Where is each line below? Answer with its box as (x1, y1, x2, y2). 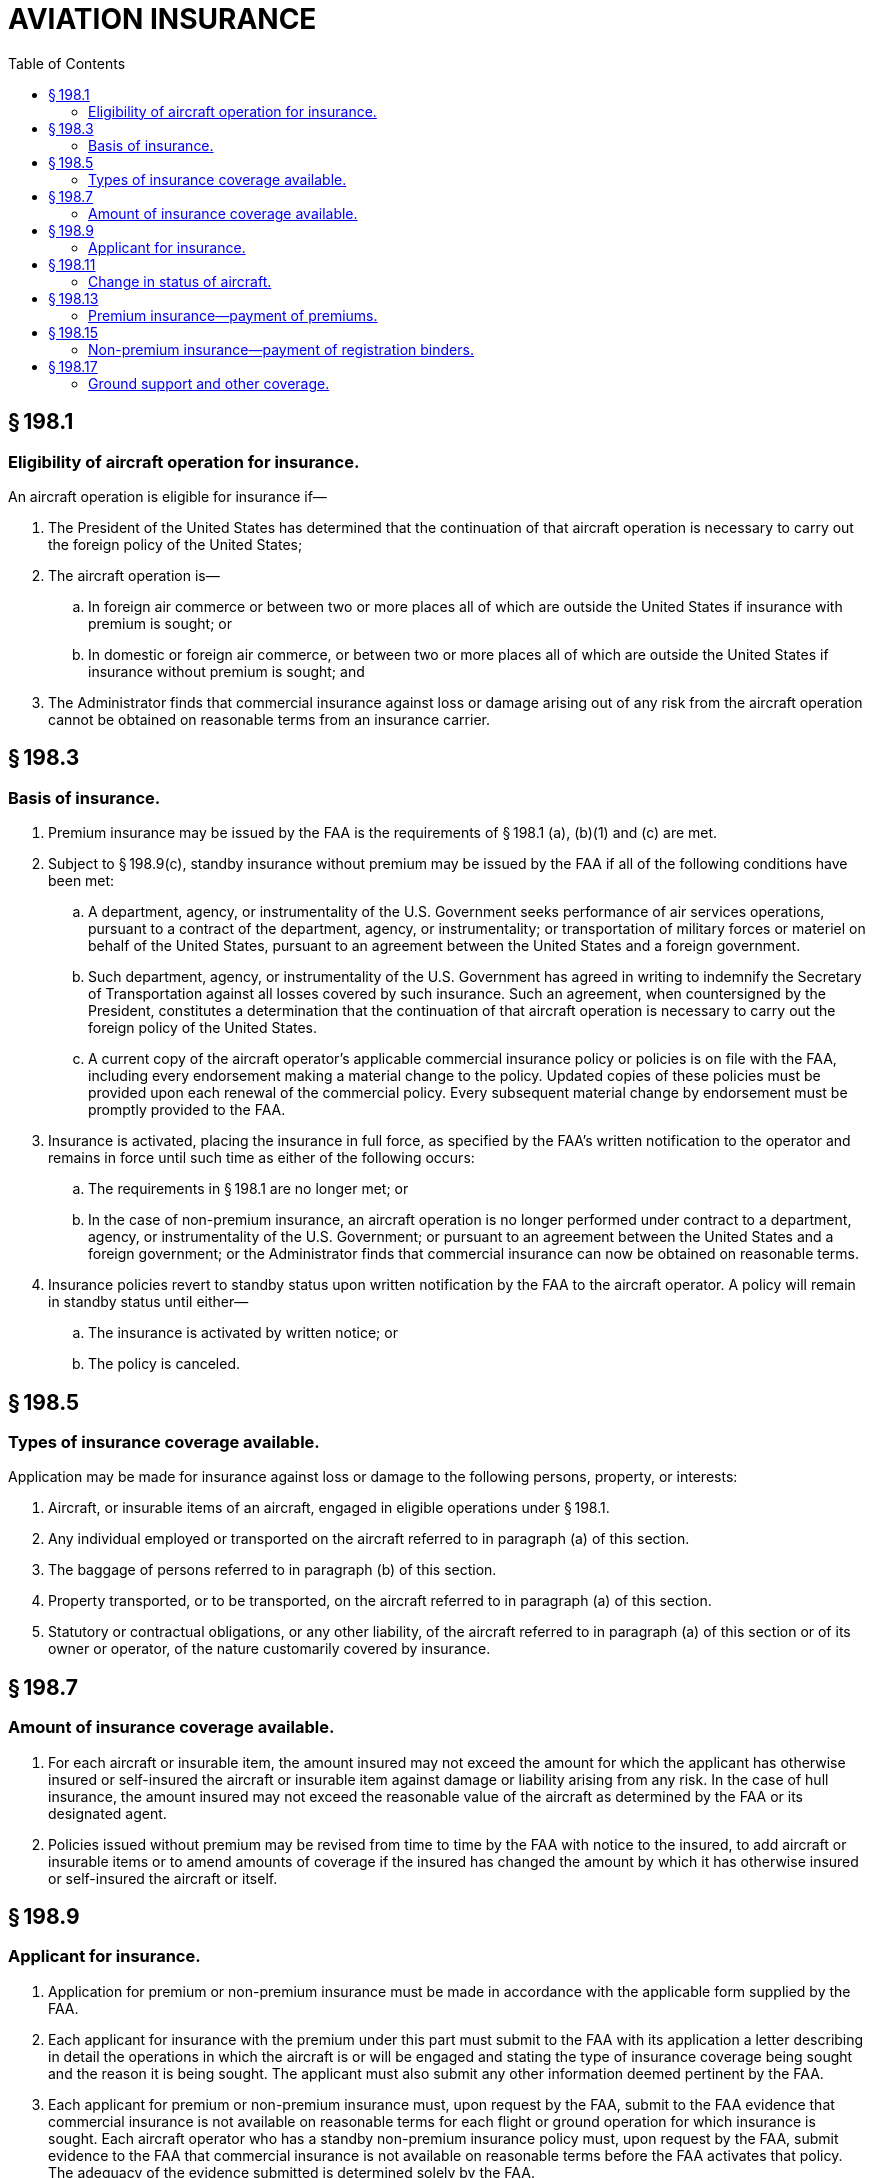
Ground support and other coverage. (88, 374, 330, 392)
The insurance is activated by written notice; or (88, 1324, 398, 1342)
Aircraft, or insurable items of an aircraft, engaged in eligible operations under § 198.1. (48, 1499, 610, 1517)
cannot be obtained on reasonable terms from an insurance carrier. (48, 710, 490, 728)
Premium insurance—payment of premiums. (88, 306, 378, 324)
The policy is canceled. (88, 1355, 240, 1373)
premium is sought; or (88, 614, 232, 632)
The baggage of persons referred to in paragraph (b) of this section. (48, 1561, 497, 1579)
